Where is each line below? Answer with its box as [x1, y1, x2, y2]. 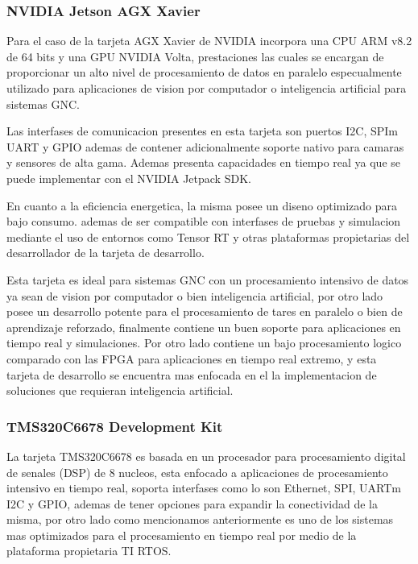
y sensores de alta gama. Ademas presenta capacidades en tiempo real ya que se [6, 154, 401, 171]
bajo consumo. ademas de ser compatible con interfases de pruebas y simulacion [6, 213, 401, 230]
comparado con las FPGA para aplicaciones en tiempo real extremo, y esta [6, 350, 377, 367]
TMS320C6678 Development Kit [6, 416, 223, 436]
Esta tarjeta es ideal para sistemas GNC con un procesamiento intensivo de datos [6, 271, 409, 288]
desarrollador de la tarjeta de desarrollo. [6, 244, 205, 261]
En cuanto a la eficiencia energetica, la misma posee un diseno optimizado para [6, 197, 398, 214]
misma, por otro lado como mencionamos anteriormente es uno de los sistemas [6, 511, 394, 528]
